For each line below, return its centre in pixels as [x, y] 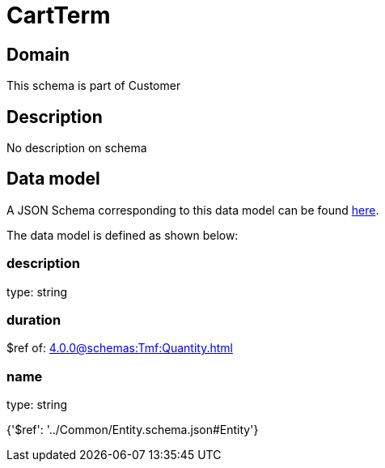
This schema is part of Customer [94, 86]
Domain [38, 54]
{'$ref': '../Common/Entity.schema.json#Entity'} [133, 430]
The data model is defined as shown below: [123, 235]
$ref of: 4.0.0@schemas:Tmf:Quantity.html [120, 348]
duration [34, 319]
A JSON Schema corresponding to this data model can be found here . [193, 210]
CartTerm [59, 15]
